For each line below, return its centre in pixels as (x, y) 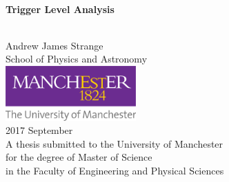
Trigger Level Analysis (60, 9)
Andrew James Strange (54, 45)
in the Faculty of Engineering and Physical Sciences (115, 171)
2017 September (39, 130)
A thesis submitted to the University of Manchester (114, 143)
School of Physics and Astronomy (77, 59)
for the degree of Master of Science (79, 157)
